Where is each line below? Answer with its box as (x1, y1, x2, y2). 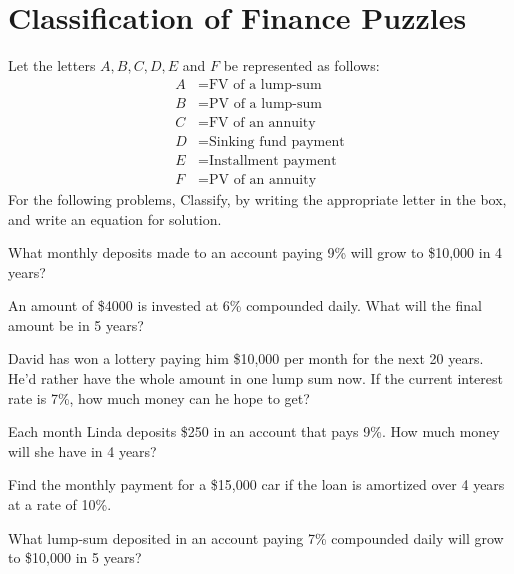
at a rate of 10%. (8, 494, 112, 515)
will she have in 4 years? (8, 440, 157, 461)
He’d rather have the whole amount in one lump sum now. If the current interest (8, 368, 503, 389)
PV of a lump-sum (208, 96, 322, 111)
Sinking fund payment (208, 134, 345, 149)
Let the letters (8, 55, 96, 76)
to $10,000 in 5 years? (8, 547, 142, 568)
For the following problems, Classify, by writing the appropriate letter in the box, (8, 188, 507, 209)
